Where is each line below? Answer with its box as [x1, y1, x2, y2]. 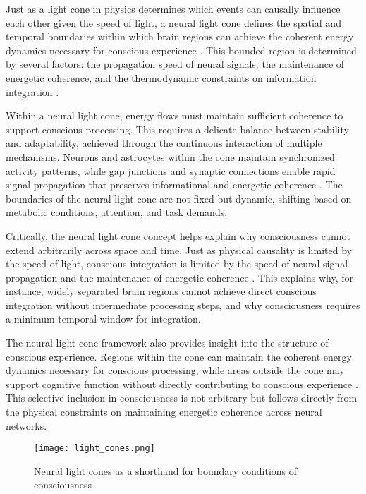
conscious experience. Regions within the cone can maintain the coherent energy [6, 349, 352, 363]
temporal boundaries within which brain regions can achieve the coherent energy [6, 29, 354, 44]
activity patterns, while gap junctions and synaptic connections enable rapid [6, 163, 336, 178]
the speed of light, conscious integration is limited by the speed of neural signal [6, 256, 348, 271]
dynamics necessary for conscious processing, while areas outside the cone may [6, 363, 345, 378]
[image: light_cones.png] [34, 443, 155, 454]
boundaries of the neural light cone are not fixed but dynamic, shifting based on [6, 191, 352, 205]
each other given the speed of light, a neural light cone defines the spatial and [6, 15, 341, 30]
